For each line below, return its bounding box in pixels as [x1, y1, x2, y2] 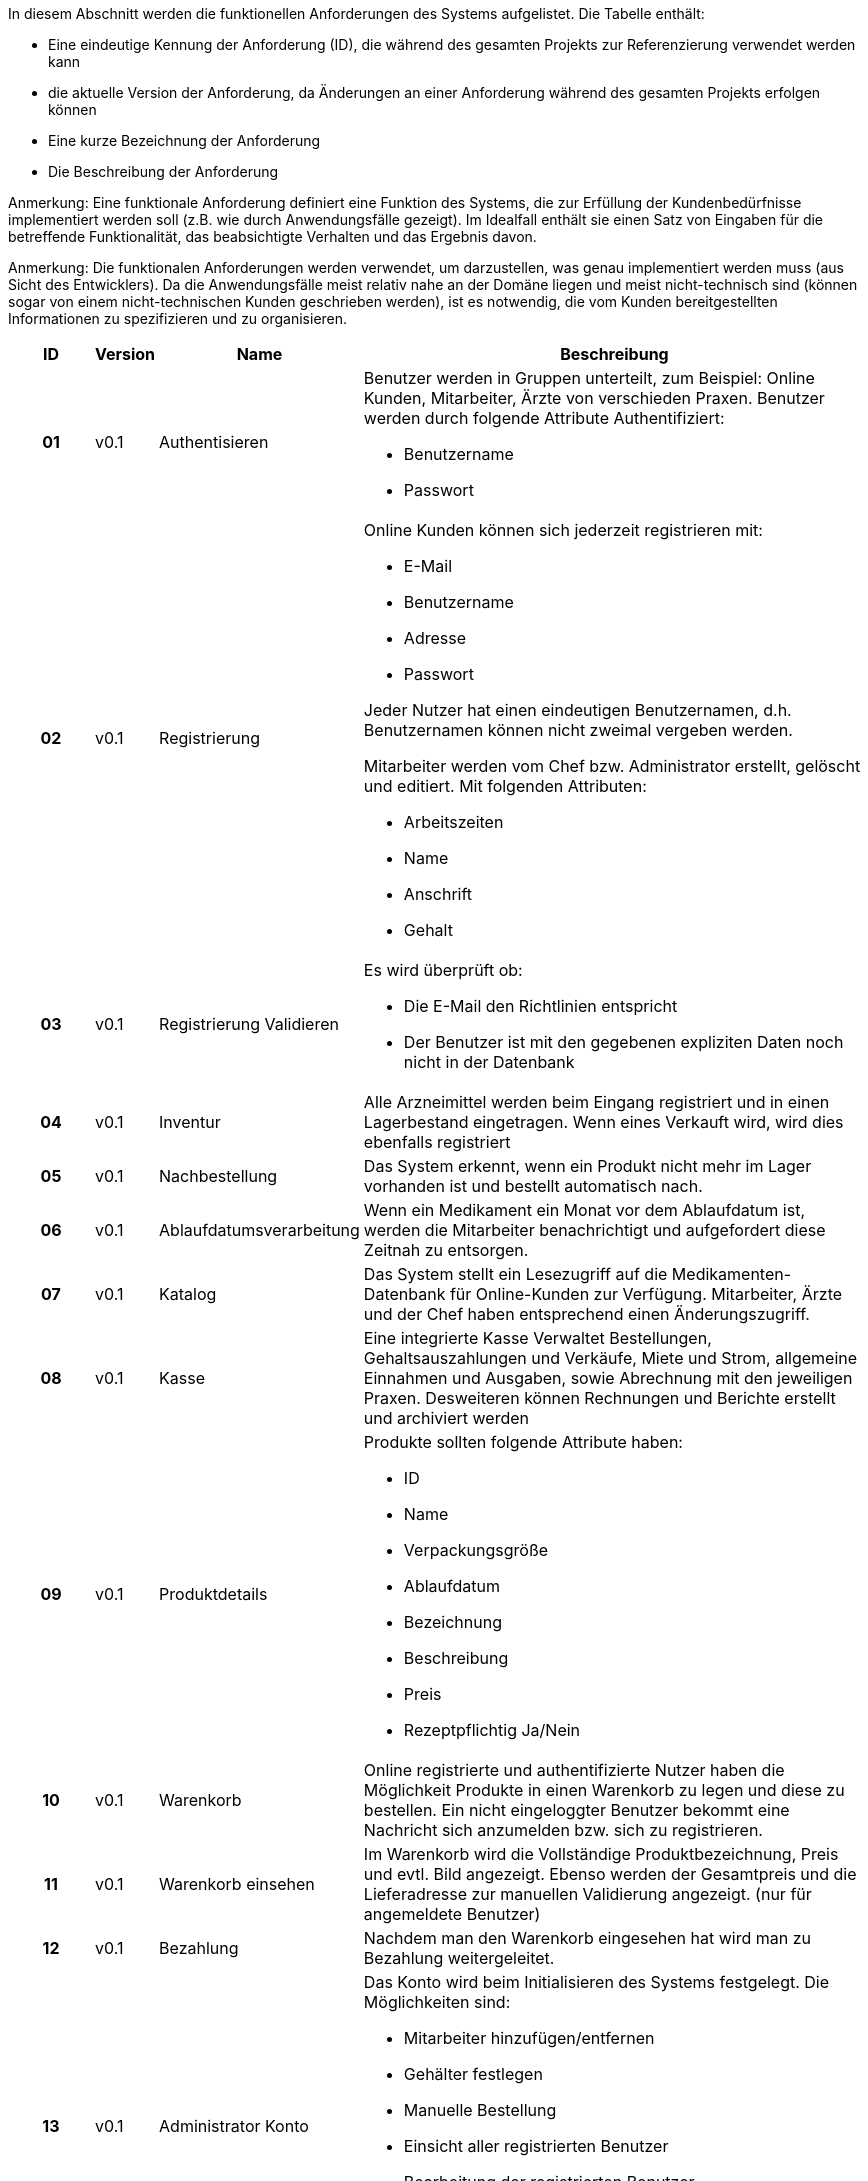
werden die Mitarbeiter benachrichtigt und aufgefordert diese [363, 1220, 826, 1240]
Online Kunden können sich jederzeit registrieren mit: [363, 520, 763, 540]
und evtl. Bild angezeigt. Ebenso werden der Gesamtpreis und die [363, 1864, 857, 1884]
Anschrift [403, 884, 473, 904]
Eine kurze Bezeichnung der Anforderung [48, 132, 321, 149]
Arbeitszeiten [403, 812, 504, 832]
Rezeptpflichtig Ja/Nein [403, 1720, 581, 1740]
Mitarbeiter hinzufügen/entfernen [403, 2028, 655, 2048]
